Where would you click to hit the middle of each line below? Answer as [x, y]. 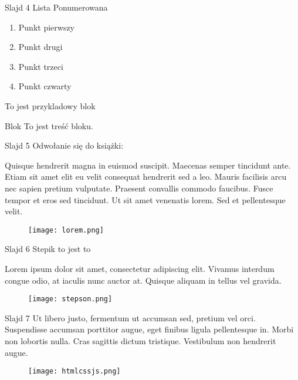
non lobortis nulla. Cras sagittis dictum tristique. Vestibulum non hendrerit [140, 341]
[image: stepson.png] [70, 299]
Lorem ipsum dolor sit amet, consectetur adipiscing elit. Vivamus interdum [140, 268]
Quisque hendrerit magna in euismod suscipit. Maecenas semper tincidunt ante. [148, 165]
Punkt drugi [40, 47]
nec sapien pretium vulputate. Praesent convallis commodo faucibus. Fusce [139, 188]
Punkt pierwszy [47, 27]
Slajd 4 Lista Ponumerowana [56, 7]
